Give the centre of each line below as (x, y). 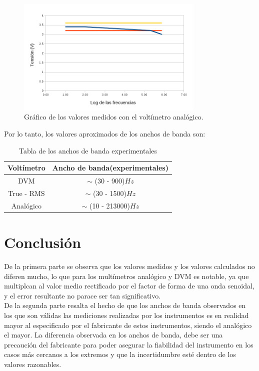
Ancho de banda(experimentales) (110, 168)
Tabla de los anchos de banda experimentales (88, 150)
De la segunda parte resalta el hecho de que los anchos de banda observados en (125, 305)
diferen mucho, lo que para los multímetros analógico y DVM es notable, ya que (126, 276)
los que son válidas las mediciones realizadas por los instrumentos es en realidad (126, 315)
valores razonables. (33, 364)
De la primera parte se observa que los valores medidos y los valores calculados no (129, 266)
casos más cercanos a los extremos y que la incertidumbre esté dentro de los (120, 354)
